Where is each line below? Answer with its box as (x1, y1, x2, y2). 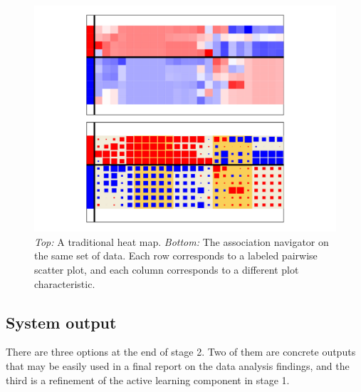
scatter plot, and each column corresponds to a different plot (34, 262, 299, 277)
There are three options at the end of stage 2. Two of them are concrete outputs (6, 344, 356, 359)
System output (6, 311, 117, 333)
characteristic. (34, 276, 95, 291)
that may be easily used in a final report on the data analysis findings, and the (6, 358, 350, 373)
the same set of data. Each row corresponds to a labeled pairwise (34, 248, 318, 263)
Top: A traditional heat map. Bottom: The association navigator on (34, 234, 329, 249)
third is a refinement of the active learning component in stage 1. (6, 372, 290, 387)
